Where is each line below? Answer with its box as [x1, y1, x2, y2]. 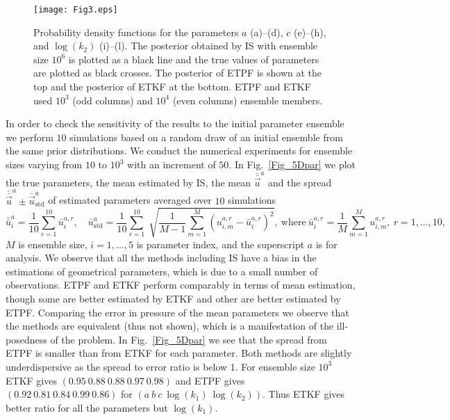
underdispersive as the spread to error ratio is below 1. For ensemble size [6, 359, 315, 373]
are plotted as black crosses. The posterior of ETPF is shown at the [33, 65, 322, 80]
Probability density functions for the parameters [33, 24, 239, 39]
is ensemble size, [18, 236, 87, 251]
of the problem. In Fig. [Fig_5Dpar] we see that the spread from [50, 332, 327, 346]
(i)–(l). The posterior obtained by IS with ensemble [99, 38, 318, 53]
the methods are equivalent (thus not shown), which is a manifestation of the [6, 318, 334, 333]
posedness [6, 332, 47, 346]
